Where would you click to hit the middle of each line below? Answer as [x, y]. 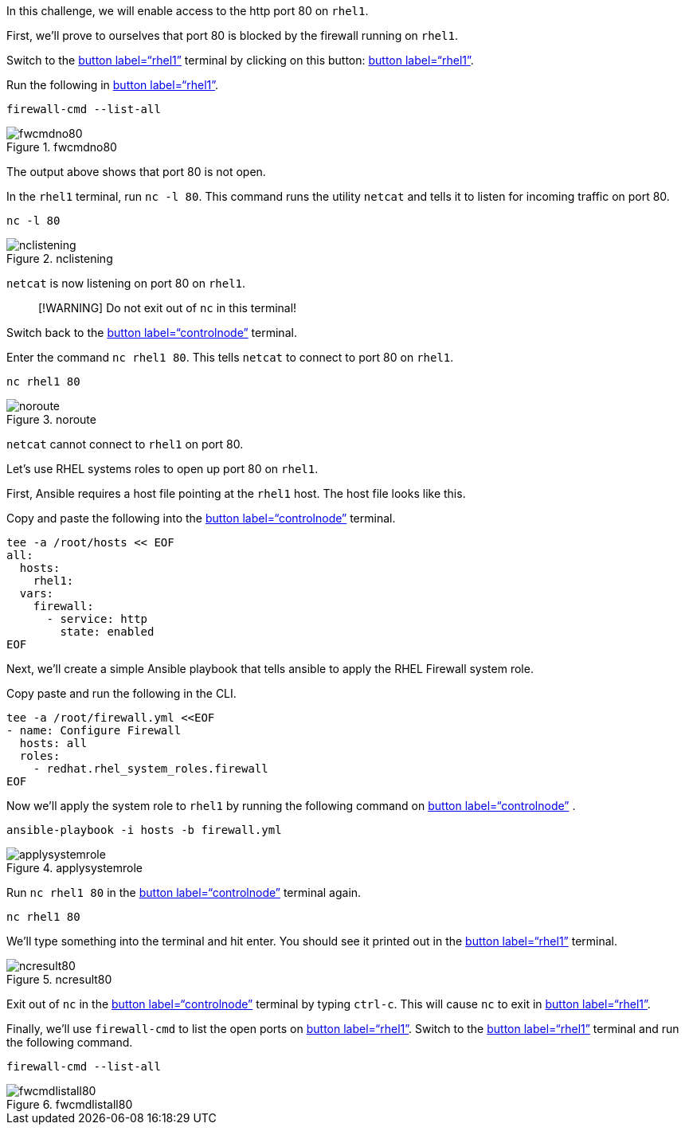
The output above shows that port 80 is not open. [136, 172]
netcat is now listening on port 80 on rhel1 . [126, 283]
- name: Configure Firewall [94, 730]
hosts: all [53, 743]
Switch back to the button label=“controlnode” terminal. [152, 333]
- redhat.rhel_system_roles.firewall [151, 769]
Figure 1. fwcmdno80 [62, 147]
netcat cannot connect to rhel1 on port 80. [125, 444]
